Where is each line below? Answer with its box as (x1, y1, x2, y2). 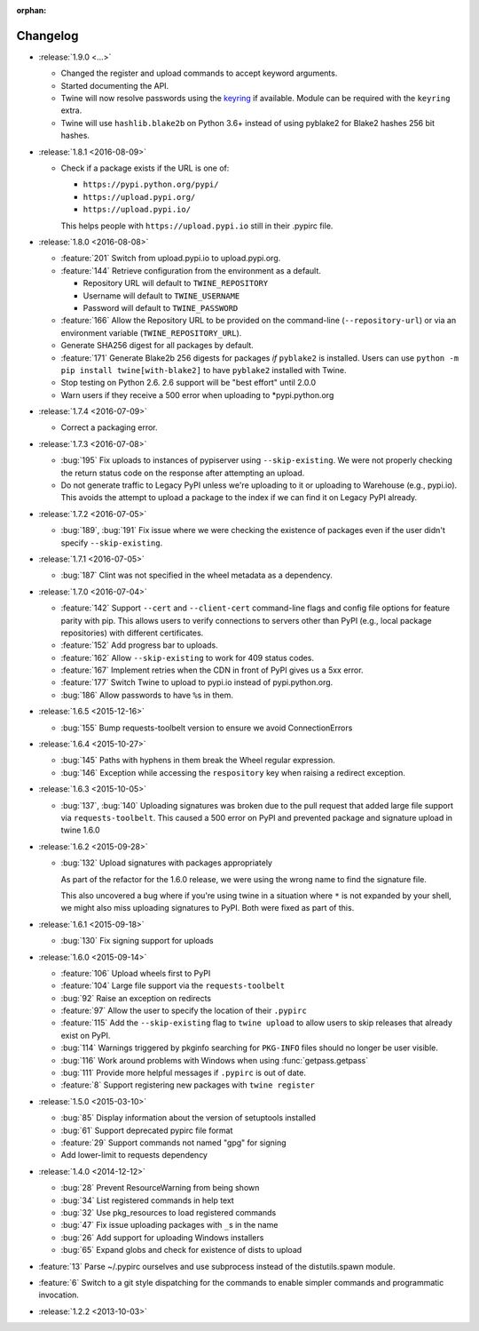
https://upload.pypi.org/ (82, 192, 196, 202)
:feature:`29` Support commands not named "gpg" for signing (60, 1137, 287, 1148)
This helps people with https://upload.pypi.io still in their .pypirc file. (60, 220, 334, 231)
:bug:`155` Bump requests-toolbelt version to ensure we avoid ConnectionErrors (60, 722, 353, 733)
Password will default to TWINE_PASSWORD (82, 302, 239, 313)
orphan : (16, 5, 47, 15)
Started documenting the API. (60, 80, 169, 91)
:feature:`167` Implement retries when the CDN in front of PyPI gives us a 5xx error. (60, 665, 364, 675)
